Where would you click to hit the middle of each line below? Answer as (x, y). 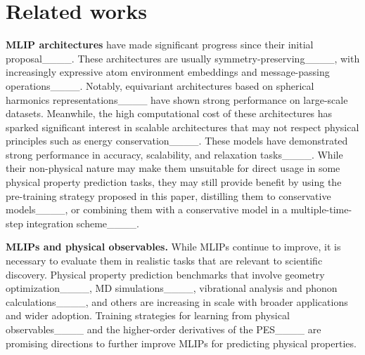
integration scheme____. (83, 223)
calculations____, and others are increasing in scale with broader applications (177, 301)
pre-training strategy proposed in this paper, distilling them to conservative (168, 195)
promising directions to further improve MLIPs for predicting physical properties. (181, 343)
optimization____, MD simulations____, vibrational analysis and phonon (172, 288)
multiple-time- (321, 209)
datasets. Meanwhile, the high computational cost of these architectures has (169, 113)
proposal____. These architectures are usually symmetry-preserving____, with (183, 58)
